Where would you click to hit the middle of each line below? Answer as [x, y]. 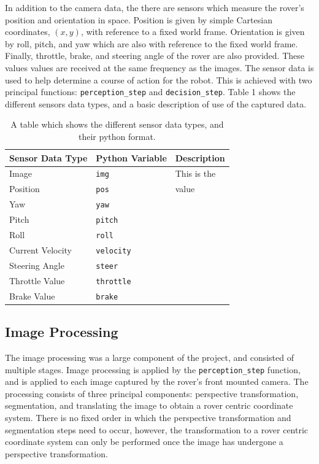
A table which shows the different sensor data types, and [117, 124]
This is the [195, 173]
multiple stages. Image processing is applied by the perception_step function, [153, 369]
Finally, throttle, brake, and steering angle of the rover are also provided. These [155, 56]
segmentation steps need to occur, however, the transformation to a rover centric [157, 429]
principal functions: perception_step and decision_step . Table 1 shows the [150, 92]
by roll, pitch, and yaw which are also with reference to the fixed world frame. [152, 43]
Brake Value [32, 296]
